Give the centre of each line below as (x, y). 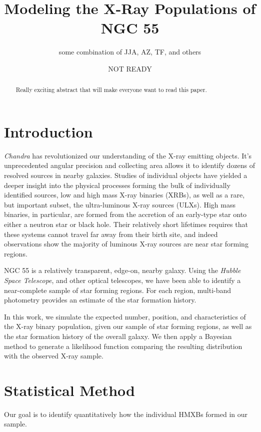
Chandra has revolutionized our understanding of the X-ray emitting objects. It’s (128, 155)
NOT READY (130, 68)
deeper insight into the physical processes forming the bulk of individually (117, 185)
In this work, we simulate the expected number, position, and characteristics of (125, 316)
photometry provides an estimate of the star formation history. (100, 300)
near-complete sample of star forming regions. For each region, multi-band (118, 290)
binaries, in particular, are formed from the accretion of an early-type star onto (125, 214)
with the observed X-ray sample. (54, 356)
